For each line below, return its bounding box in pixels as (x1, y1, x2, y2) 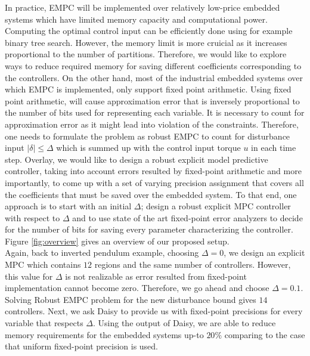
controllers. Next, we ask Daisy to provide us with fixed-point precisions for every (5, 305, 303, 317)
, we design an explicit (224, 246, 305, 259)
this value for (5, 270, 53, 282)
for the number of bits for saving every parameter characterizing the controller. (5, 223, 293, 236)
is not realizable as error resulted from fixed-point (65, 270, 247, 282)
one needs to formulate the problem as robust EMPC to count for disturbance (5, 129, 290, 142)
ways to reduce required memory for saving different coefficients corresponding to (5, 59, 302, 72)
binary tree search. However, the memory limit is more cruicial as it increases (5, 36, 287, 48)
